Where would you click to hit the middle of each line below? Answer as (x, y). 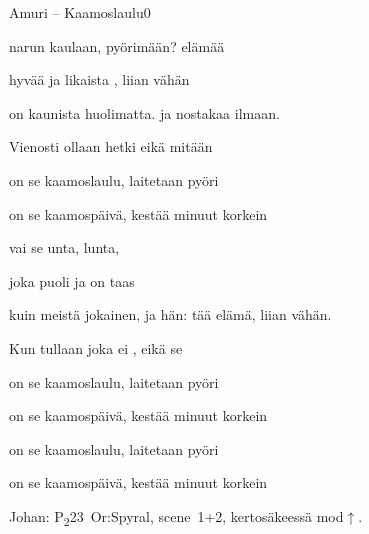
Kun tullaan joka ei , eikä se (96, 347)
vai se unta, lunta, (64, 247)
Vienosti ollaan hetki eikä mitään (111, 146)
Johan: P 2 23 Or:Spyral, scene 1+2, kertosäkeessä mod (176, 517)
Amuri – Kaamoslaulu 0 (80, 12)
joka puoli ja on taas (72, 280)
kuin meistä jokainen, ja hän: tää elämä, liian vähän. (170, 314)
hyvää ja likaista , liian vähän (99, 79)
